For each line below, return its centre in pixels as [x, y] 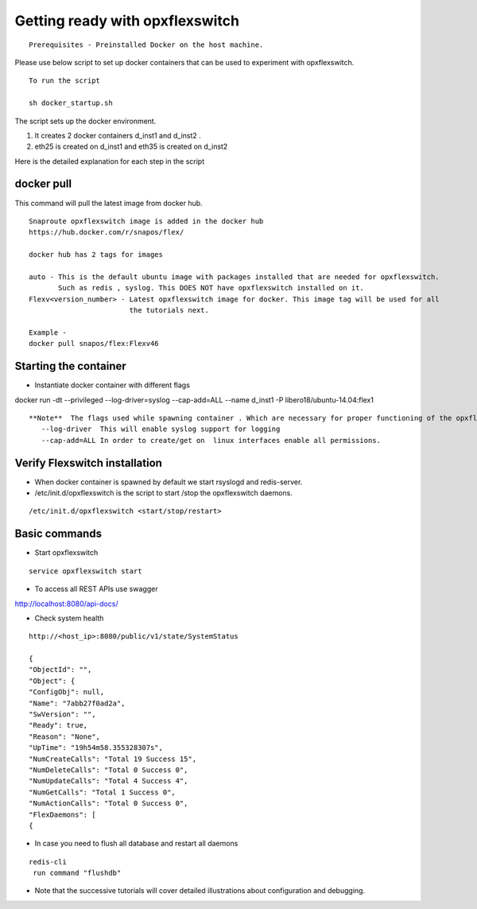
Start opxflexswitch [66, 553]
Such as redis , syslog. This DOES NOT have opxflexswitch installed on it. [211, 288]
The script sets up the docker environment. [85, 121]
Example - [48, 332]
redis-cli [48, 862]
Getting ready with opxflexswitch [127, 21]
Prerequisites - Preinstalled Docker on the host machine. [146, 45]
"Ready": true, [58, 725]
